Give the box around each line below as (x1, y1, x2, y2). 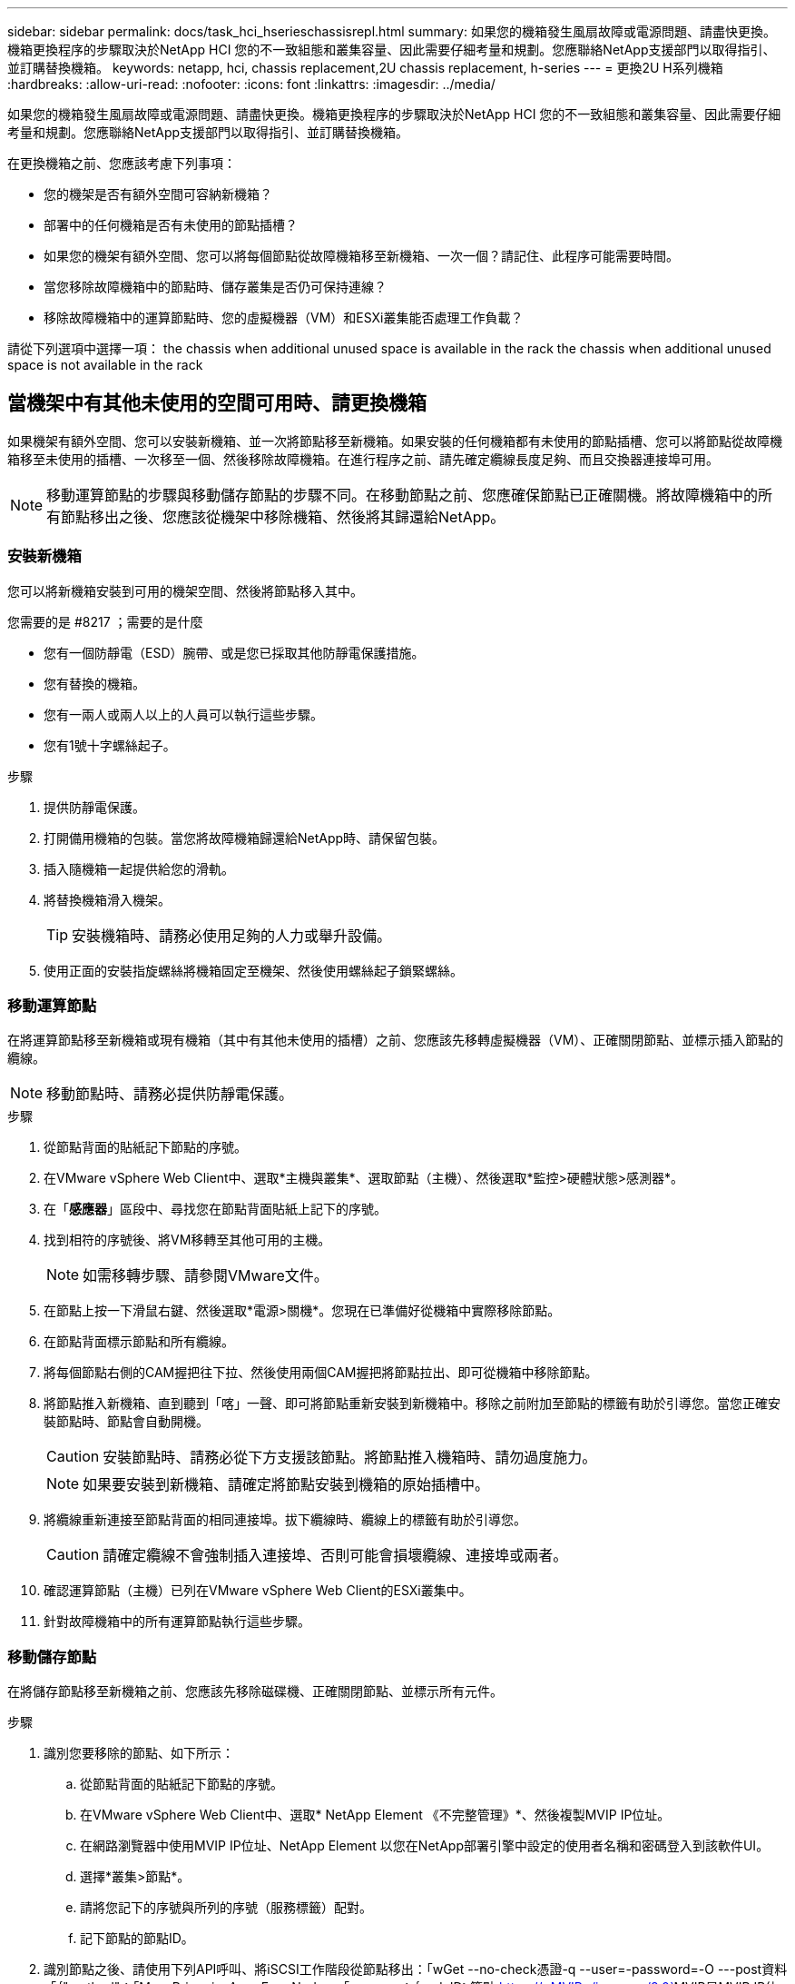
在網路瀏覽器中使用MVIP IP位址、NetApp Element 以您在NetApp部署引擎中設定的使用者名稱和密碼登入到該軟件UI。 (80, 1838, 770, 1854)
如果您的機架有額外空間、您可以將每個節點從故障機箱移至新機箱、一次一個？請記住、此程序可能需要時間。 (44, 248, 679, 263)
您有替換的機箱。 (44, 675, 145, 691)
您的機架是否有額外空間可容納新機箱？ (44, 186, 272, 202)
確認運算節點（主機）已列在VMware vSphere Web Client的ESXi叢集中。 (44, 1582, 472, 1599)
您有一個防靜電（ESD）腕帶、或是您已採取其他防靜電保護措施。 (44, 644, 425, 660)
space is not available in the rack (7, 357, 203, 372)
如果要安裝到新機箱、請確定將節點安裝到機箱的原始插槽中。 (83, 1475, 490, 1494)
